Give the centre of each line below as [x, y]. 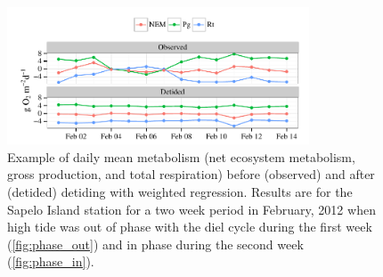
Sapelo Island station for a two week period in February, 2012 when [191, 209]
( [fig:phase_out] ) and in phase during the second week [155, 244]
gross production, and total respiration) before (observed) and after [191, 174]
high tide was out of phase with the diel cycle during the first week [190, 227]
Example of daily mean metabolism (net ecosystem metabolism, [181, 156]
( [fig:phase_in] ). [51, 261]
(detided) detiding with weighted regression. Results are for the [180, 191]
